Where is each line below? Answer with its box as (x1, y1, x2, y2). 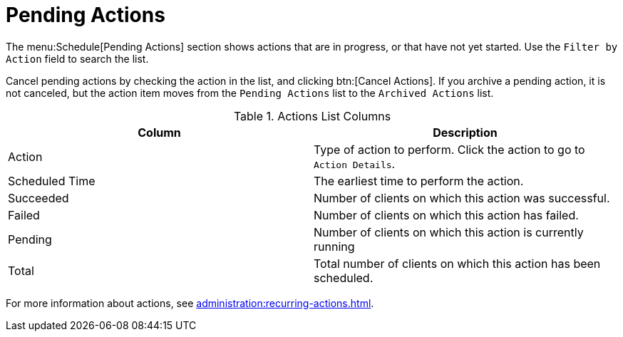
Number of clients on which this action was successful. (314, 190, 610, 205)
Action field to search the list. (6, 52, 149, 65)
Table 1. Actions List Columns (233, 108, 391, 123)
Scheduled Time (8, 173, 96, 188)
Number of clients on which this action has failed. (314, 207, 579, 222)
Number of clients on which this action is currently (314, 224, 584, 239)
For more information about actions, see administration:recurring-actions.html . (6, 296, 374, 309)
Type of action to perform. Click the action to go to (314, 142, 585, 157)
